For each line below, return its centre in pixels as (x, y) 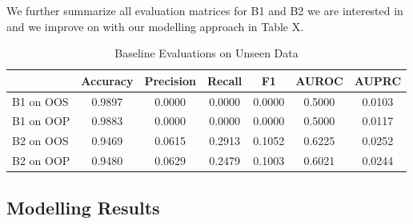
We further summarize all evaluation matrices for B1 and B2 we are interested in (205, 10)
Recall (225, 80)
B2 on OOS (40, 141)
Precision (170, 80)
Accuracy (107, 80)
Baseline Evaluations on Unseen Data (206, 53)
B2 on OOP (41, 161)
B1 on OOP (41, 121)
